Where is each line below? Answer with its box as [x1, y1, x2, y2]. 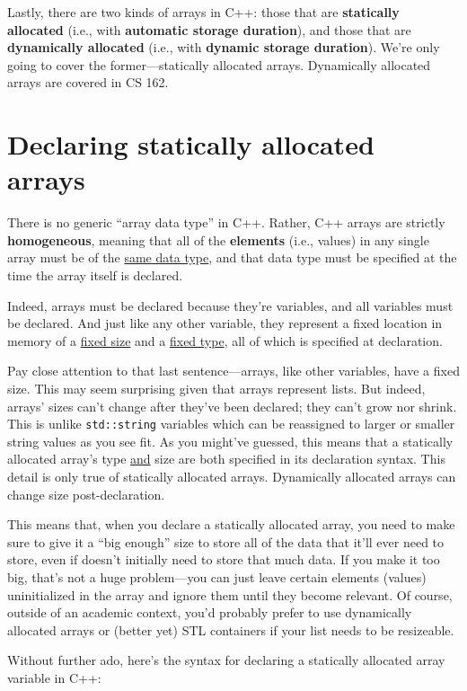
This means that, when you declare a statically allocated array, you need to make [7, 515, 455, 534]
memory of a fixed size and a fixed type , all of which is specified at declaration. [7, 331, 443, 350]
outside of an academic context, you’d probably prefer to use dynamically [7, 603, 412, 622]
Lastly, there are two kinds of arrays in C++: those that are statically [7, 3, 400, 21]
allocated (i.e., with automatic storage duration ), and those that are [7, 20, 411, 39]
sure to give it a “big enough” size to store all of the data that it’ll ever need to [7, 532, 445, 551]
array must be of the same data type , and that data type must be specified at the [7, 248, 457, 267]
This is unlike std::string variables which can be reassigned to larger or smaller [7, 414, 455, 433]
